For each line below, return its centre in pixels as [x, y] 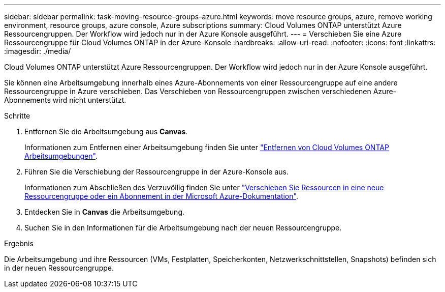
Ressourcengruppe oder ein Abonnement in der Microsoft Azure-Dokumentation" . [161, 196]
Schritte [17, 116]
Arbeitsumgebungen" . [61, 156]
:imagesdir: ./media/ [38, 51]
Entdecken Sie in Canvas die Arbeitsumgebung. [105, 212]
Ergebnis [19, 243]
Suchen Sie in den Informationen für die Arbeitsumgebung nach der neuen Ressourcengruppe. [183, 228]
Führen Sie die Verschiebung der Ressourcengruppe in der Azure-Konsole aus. [156, 172]
